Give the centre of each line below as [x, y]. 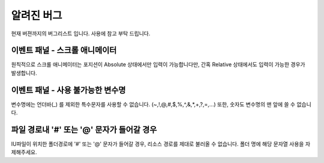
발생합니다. [24, 73]
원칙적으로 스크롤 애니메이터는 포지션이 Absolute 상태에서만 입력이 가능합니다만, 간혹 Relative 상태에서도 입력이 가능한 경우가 [158, 64]
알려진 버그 [37, 16]
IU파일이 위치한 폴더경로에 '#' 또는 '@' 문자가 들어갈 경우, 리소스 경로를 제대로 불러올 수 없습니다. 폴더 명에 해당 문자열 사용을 [157, 144]
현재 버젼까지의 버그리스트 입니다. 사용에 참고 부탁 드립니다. [81, 33]
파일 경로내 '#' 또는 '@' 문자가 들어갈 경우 [84, 129]
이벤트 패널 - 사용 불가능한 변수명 [68, 90]
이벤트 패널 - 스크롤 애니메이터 [64, 50]
